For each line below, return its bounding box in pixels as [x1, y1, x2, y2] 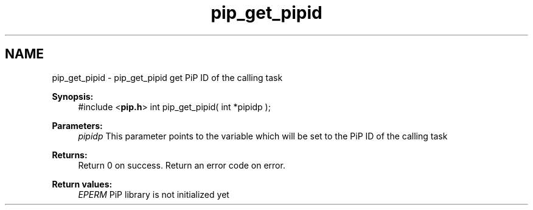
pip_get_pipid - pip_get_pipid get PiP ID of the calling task [52, 72, 283, 83]
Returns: [52, 149, 88, 160]
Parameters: [52, 120, 103, 131]
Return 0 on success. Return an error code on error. [78, 159, 285, 170]
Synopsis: [52, 91, 94, 102]
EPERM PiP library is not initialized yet [78, 189, 229, 200]
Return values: [52, 178, 113, 189]
